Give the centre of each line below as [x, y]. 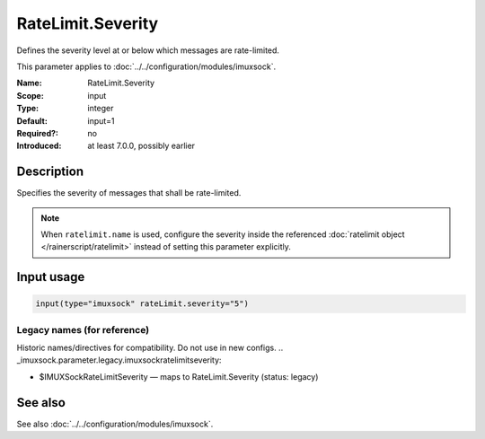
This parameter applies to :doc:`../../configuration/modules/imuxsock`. [146, 66]
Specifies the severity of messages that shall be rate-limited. [129, 193]
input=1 [101, 120]
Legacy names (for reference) [83, 329]
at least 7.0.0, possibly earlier [141, 146]
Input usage [51, 277]
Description [50, 172]
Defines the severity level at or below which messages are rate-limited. [148, 50]
